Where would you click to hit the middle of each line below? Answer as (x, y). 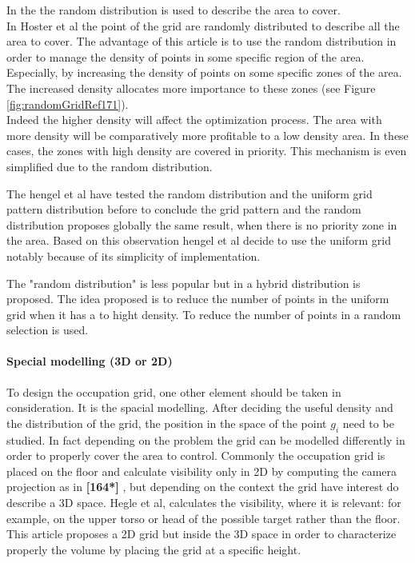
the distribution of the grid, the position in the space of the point (167, 423)
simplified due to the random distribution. (110, 166)
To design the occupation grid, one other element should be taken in (174, 391)
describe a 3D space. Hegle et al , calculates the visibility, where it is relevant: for (204, 503)
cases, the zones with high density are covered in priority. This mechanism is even (207, 151)
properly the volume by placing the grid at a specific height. (154, 549)
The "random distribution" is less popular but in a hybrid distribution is (184, 283)
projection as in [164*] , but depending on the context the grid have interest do (203, 487)
